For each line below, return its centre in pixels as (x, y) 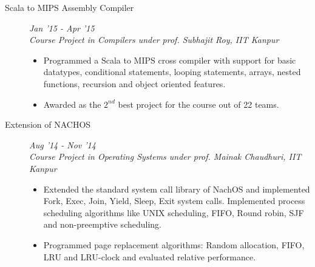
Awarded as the (72, 104)
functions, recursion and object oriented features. (134, 83)
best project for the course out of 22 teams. (198, 104)
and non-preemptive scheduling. (102, 224)
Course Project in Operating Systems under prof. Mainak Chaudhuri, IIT (165, 157)
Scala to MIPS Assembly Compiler (69, 7)
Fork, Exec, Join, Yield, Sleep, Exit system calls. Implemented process (174, 201)
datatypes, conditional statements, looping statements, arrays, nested (172, 72)
